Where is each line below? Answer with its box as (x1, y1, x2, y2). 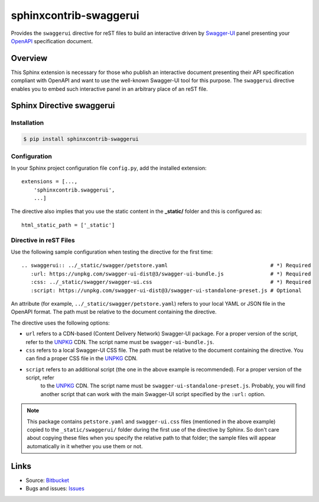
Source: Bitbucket (25, 477, 69, 484)
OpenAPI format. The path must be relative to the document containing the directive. (11, 308, 217, 316)
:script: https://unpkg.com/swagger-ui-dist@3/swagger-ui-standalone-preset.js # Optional (30, 287, 302, 294)
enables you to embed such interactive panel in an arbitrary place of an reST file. (11, 85, 208, 92)
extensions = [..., (21, 178, 78, 185)
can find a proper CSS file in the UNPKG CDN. (25, 355, 138, 362)
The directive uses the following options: (11, 319, 110, 326)
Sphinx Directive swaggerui (11, 101, 115, 111)
